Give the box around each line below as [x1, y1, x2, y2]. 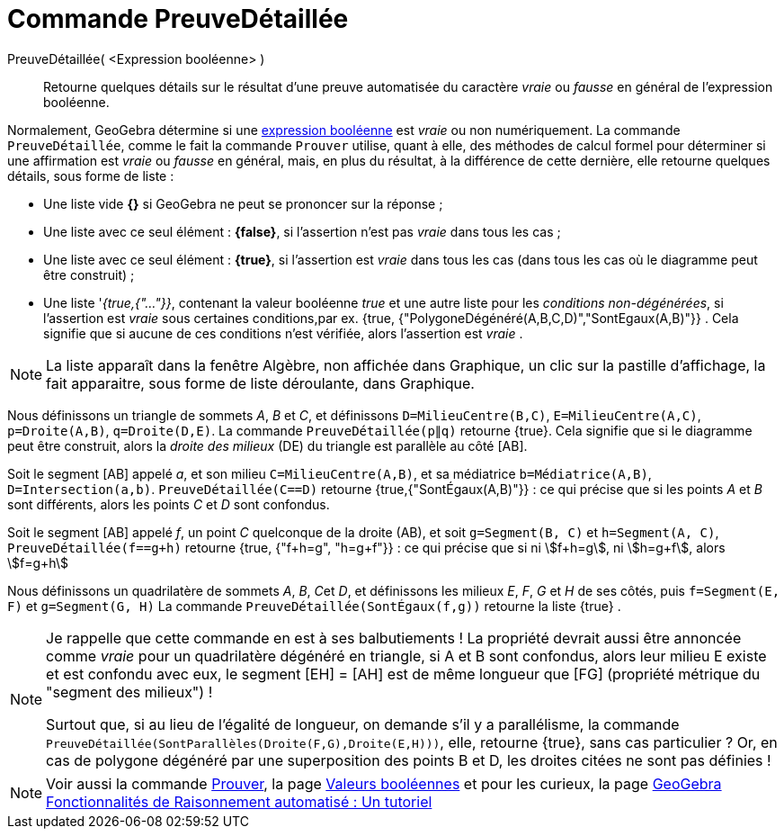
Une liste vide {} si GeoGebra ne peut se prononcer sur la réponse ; [43, 195, 443, 211]
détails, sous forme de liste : [7, 167, 174, 184]
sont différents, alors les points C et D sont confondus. [7, 496, 330, 512]
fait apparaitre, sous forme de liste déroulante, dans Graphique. [46, 373, 475, 392]
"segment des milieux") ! [46, 682, 213, 701]
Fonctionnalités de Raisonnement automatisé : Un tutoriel [46, 792, 432, 811]
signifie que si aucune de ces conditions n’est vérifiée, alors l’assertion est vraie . [43, 325, 523, 341]
